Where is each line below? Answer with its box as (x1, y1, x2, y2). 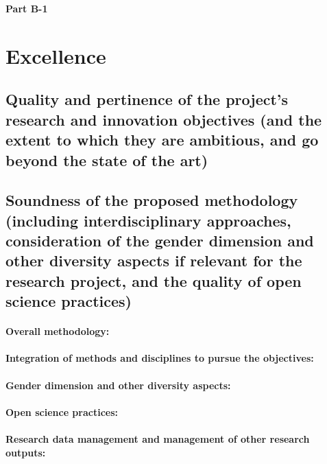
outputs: (5, 445, 46, 459)
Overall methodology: (5, 324, 110, 338)
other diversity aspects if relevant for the (5, 250, 302, 271)
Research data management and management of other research (5, 432, 310, 445)
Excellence (5, 41, 106, 69)
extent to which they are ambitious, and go (5, 129, 319, 150)
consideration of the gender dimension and (5, 230, 314, 251)
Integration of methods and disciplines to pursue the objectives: (5, 351, 314, 365)
